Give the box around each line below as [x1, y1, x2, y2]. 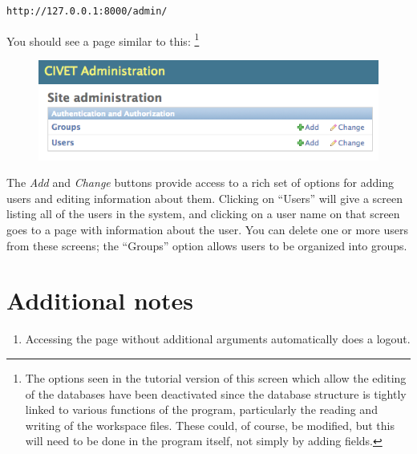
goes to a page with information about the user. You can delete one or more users [6, 221, 408, 238]
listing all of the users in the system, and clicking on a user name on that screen [6, 205, 400, 222]
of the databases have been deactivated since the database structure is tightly [25, 385, 407, 402]
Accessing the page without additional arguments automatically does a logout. [25, 330, 411, 347]
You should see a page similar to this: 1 [6, 30, 200, 49]
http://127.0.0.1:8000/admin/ [6, 6, 168, 17]
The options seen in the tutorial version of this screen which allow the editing [25, 369, 407, 386]
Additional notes [6, 284, 193, 317]
